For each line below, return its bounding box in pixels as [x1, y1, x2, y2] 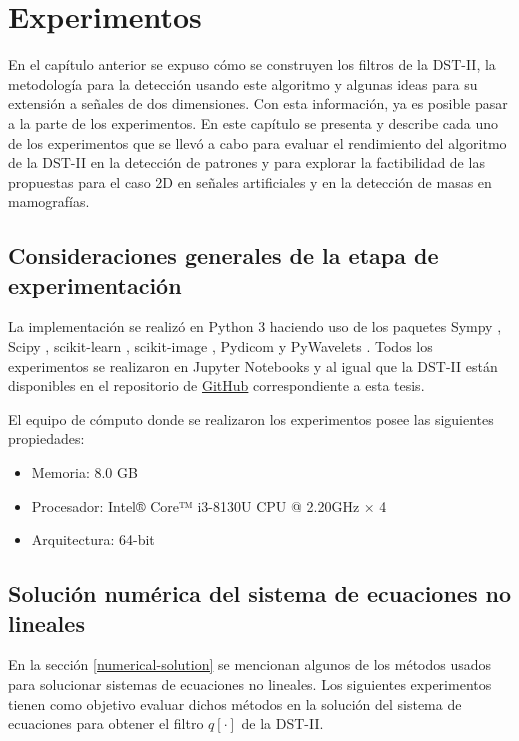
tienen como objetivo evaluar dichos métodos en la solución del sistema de [8, 693, 462, 714]
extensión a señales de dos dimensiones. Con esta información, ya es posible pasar [8, 93, 508, 114]
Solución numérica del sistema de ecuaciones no [8, 578, 511, 609]
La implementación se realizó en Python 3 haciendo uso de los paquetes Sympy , [8, 316, 502, 337]
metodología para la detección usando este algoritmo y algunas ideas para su [8, 73, 478, 94]
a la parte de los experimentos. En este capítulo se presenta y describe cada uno [8, 112, 498, 133]
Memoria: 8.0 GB [31, 462, 138, 483]
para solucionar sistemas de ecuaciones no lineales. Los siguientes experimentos [8, 674, 492, 694]
